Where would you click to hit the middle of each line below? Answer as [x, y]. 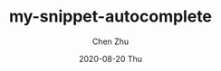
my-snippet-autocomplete [110, 17]
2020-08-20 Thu [110, 58]
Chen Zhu [110, 41]
